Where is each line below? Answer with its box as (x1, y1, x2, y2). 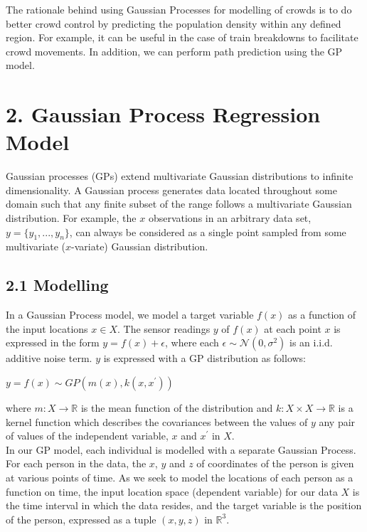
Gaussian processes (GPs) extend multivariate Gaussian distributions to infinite (6, 169, 353, 183)
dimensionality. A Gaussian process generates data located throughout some (6, 182, 337, 197)
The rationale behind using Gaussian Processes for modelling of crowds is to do (6, 2, 352, 16)
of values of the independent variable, (6, 428, 169, 443)
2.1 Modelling (6, 274, 109, 296)
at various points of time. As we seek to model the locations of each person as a (6, 470, 353, 484)
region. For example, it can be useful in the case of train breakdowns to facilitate (6, 30, 358, 45)
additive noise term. (6, 351, 92, 366)
